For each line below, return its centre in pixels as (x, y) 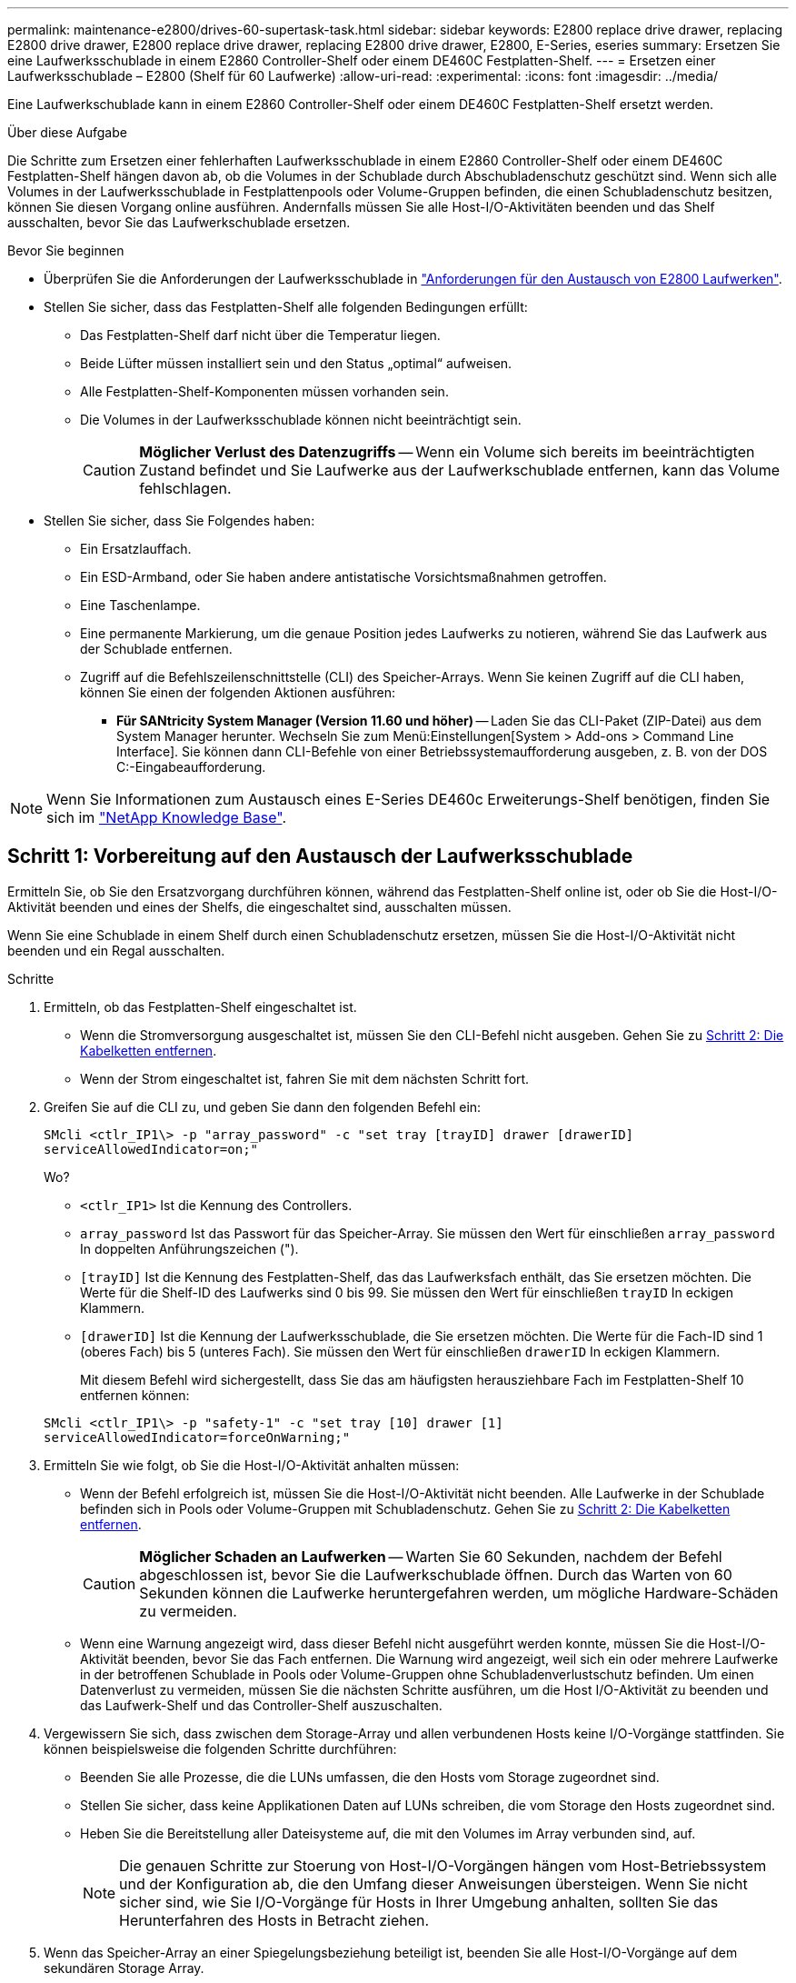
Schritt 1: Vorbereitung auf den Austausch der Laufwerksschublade (320, 856)
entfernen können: (135, 1395)
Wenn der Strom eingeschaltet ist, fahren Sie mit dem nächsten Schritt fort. (305, 1078)
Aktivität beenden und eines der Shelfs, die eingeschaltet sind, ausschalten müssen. (259, 906)
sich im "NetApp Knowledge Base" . (167, 817)
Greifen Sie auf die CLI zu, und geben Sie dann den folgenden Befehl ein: (263, 1107)
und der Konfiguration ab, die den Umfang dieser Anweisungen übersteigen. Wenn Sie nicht (433, 1883)
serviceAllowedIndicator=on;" (151, 1149)
